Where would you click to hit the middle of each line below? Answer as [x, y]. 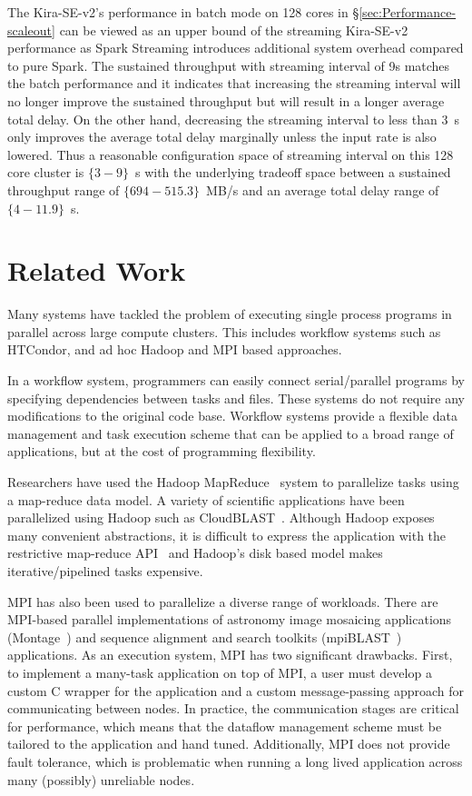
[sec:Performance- [408, 12]
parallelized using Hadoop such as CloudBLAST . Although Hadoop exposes [221, 517]
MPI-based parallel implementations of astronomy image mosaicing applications [230, 619]
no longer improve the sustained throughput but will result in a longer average [226, 100]
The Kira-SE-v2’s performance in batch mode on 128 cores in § [183, 12]
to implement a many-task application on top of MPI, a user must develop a [220, 672]
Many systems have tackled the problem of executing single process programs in [230, 314]
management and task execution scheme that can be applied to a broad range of [231, 433]
